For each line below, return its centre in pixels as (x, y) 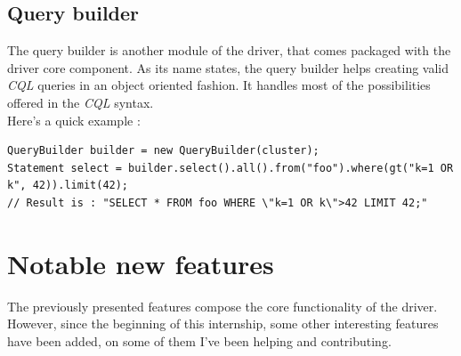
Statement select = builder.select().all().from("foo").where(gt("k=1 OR (230, 168)
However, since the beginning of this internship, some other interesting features (223, 324)
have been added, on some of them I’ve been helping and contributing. (199, 340)
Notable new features (141, 263)
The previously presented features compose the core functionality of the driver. (222, 306)
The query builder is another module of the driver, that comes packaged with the (229, 50)
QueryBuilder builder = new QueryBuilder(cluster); (163, 151)
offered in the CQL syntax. (81, 102)
